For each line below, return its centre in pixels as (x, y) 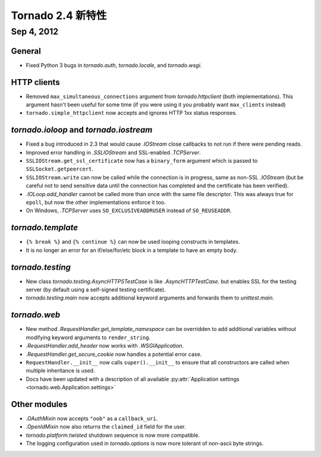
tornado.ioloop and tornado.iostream (82, 130)
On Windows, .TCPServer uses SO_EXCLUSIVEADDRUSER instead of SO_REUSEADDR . (129, 210)
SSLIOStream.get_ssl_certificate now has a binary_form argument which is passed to (142, 161)
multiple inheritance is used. (60, 371)
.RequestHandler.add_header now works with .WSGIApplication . (105, 346)
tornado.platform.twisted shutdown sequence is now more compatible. (113, 435)
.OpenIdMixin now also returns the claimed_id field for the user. (106, 427)
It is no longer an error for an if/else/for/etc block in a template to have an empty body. (132, 250)
